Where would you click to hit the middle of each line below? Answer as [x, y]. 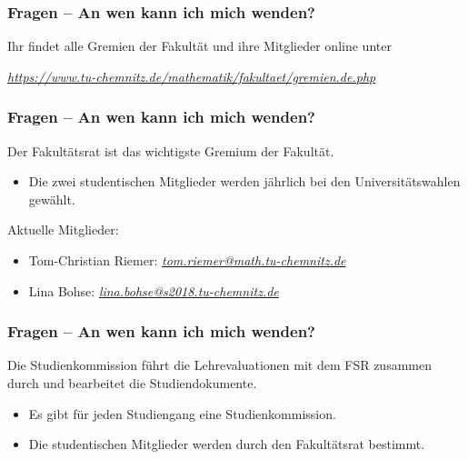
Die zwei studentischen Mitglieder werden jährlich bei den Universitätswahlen [244, 181]
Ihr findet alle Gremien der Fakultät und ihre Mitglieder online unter [199, 46]
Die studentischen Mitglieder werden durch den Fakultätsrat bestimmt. [227, 444]
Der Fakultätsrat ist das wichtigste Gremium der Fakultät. [171, 150]
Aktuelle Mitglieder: [63, 229]
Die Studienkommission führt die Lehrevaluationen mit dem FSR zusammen [219, 365]
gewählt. [52, 199]
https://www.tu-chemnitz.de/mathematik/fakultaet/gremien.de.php [192, 76]
